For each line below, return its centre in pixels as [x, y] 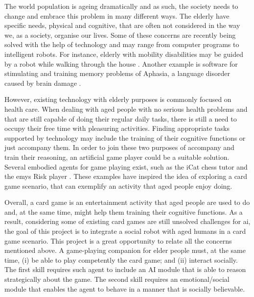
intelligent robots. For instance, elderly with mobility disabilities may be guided [124, 54]
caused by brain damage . [43, 83]
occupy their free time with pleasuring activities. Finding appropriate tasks [117, 128]
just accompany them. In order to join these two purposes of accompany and [119, 147]
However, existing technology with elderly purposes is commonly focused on [118, 99]
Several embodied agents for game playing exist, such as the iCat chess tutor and [126, 166]
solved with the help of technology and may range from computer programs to [122, 44]
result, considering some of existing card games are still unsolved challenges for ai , [127, 221]
